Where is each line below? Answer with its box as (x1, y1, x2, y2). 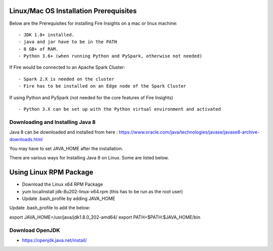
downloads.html (9, 136, 43, 142)
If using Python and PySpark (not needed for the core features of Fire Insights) (9, 94, 173, 101)
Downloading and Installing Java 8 (9, 118, 96, 126)
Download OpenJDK (9, 227, 61, 234)
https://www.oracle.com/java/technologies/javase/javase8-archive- (119, 129, 260, 135)
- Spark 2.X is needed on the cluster (18, 76, 115, 82)
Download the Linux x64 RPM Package (22, 181, 103, 187)
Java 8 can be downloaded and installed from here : (9, 129, 118, 135)
